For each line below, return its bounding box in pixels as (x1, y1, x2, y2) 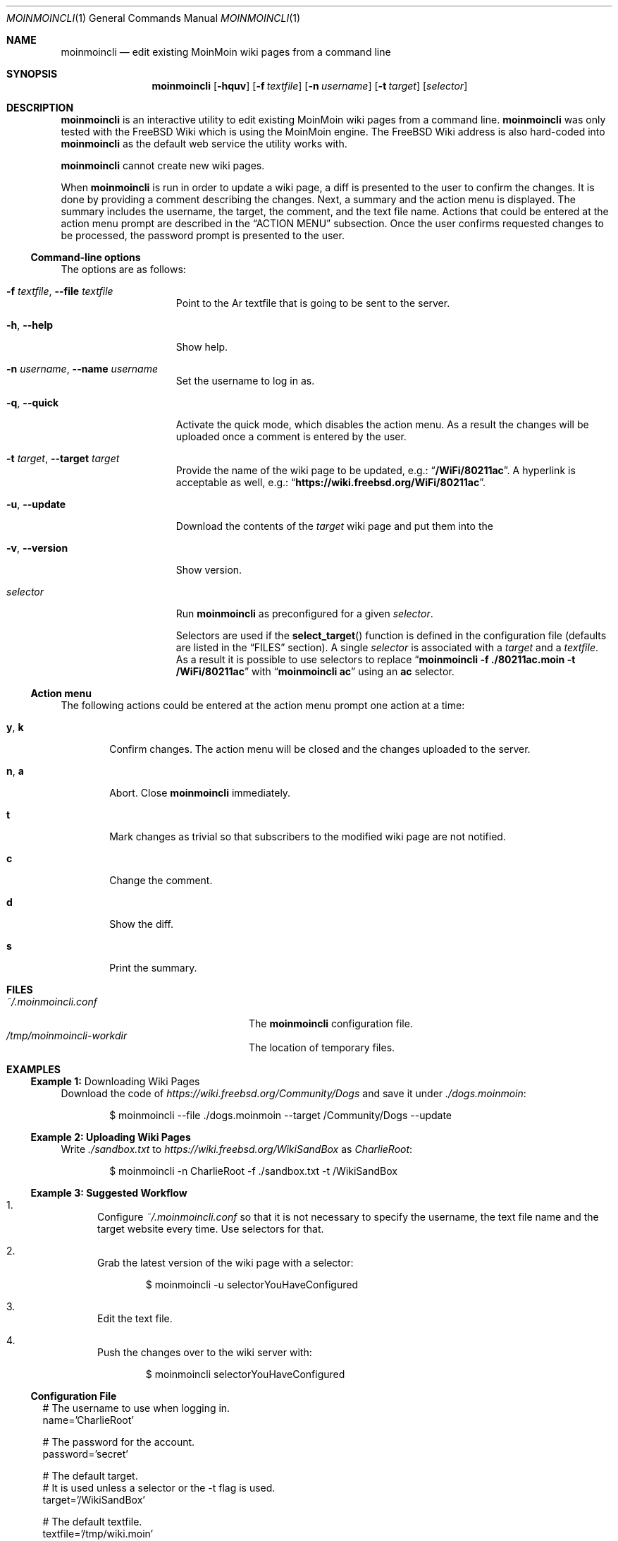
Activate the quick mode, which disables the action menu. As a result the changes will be (175, 418, 589, 430)
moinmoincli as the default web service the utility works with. (61, 138, 347, 150)
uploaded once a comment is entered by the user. (175, 430, 407, 442)
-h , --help (6, 319, 54, 331)
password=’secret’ (42, 1448, 128, 1460)
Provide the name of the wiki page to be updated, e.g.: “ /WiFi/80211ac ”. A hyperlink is (175, 464, 576, 476)
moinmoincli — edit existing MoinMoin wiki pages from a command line (61, 46, 391, 58)
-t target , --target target (6, 452, 120, 464)
